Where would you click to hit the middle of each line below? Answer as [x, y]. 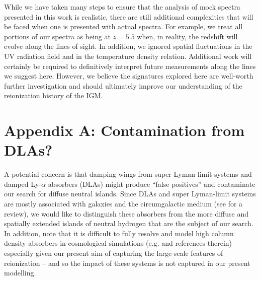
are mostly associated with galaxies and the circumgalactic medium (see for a [123, 204]
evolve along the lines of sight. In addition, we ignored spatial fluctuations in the [128, 46]
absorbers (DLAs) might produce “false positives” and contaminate [152, 184]
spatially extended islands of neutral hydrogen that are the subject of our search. [129, 223]
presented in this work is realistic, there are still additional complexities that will [129, 16]
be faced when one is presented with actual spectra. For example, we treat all [123, 26]
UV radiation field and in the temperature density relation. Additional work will [128, 56]
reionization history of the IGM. [54, 95]
